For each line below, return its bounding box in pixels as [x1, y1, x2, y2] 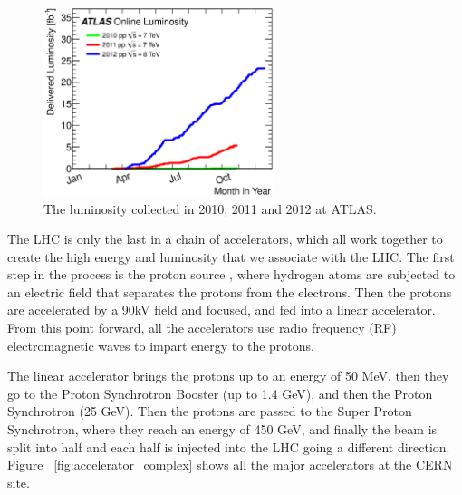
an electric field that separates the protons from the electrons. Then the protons [7, 282, 452, 301]
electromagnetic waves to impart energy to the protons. [7, 335, 314, 354]
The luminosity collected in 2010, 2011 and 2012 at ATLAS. [43, 199, 377, 218]
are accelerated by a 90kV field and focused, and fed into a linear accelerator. [7, 300, 436, 319]
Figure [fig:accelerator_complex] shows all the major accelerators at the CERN [7, 455, 453, 474]
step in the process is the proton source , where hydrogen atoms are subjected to [7, 265, 456, 284]
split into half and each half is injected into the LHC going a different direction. [7, 437, 450, 456]
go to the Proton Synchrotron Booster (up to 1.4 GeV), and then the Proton [7, 383, 433, 403]
